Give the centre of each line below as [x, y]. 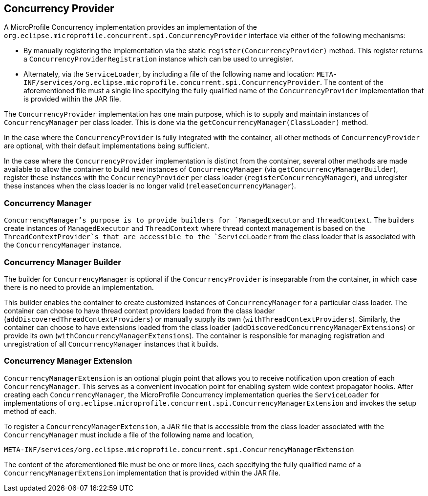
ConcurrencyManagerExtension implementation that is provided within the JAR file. [142, 473]
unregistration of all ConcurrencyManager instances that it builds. [111, 344]
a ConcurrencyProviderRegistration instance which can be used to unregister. [159, 59]
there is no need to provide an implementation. [79, 287]
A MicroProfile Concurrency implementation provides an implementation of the [130, 27]
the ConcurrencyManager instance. [63, 245]
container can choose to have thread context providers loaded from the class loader [139, 310]
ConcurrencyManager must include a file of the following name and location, [129, 434]
